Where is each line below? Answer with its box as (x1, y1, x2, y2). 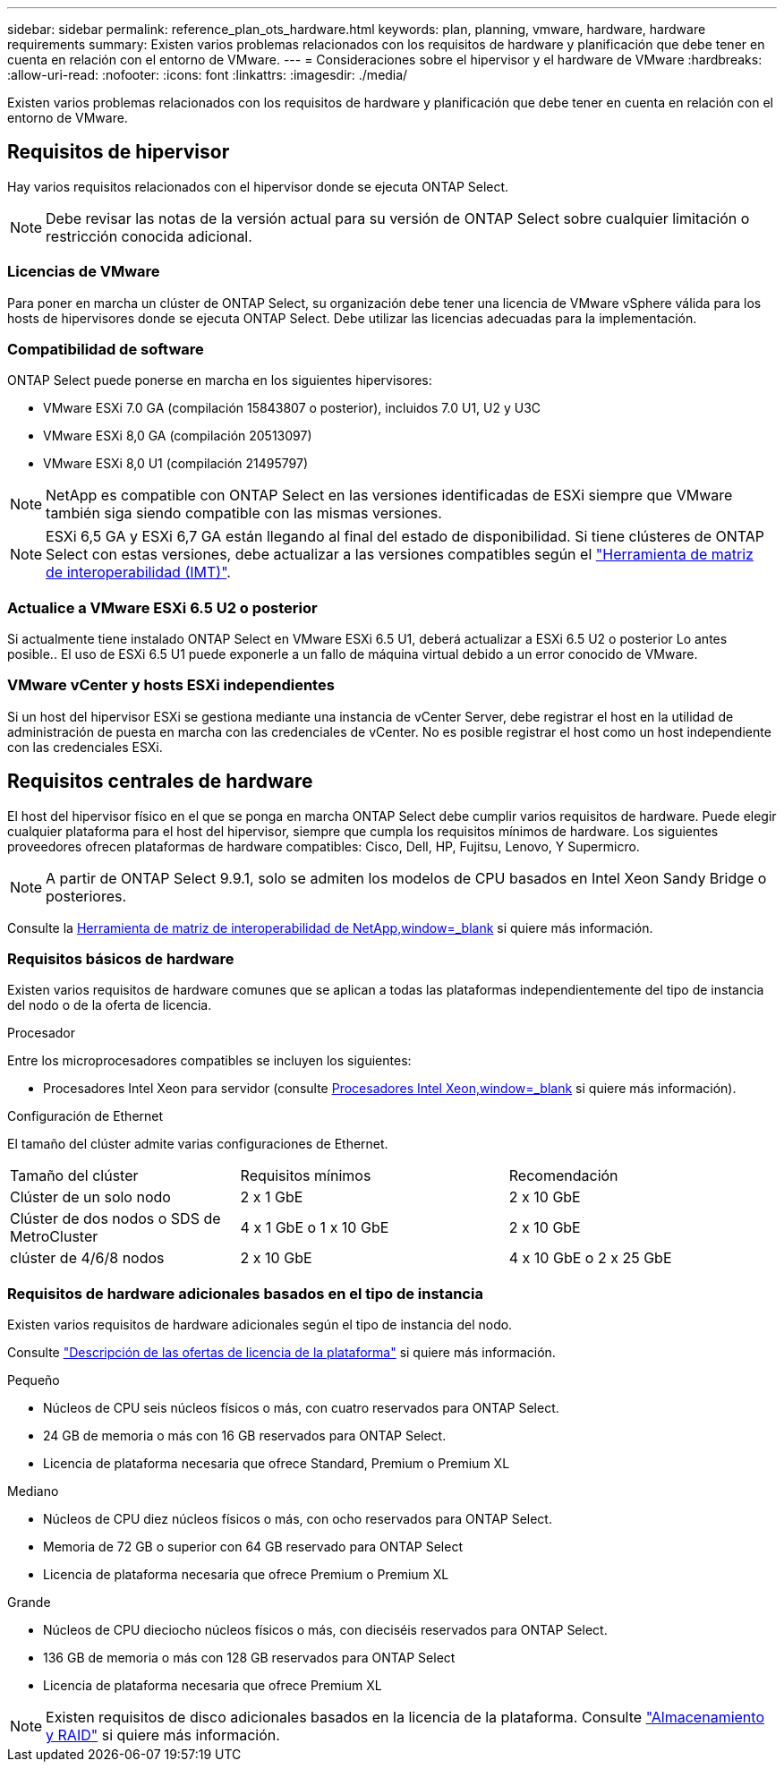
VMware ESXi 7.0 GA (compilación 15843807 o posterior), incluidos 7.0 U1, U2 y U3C (43, 400, 541, 416)
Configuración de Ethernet (7, 1108, 164, 1124)
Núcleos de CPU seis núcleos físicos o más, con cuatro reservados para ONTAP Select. (43, 1400, 559, 1416)
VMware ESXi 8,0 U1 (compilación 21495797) (43, 456, 309, 472)
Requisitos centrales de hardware (7, 770, 313, 793)
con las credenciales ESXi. (7, 739, 163, 755)
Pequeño (7, 1372, 60, 1389)
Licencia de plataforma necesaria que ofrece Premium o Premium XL (43, 1567, 449, 1583)
